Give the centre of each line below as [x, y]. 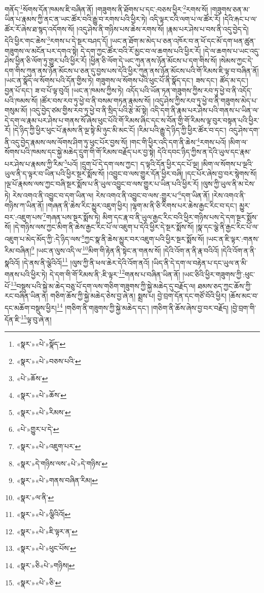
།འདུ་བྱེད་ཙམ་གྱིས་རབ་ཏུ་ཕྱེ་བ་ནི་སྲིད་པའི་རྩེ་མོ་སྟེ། [89, 110]
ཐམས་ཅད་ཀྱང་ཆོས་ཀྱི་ [225, 286]
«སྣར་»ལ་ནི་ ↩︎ [35, 497]
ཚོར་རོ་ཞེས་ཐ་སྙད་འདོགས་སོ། [40, 29]
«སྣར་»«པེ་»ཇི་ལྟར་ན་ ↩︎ [47, 531]
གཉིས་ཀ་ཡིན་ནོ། [24, 205]
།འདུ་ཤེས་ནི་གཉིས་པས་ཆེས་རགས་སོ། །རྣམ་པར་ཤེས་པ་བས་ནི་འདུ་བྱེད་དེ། [163, 29]
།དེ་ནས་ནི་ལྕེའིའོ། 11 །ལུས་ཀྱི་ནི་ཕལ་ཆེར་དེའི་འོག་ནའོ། [86, 262]
